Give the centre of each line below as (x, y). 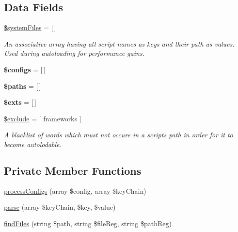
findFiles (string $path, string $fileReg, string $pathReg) (88, 223)
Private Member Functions (73, 170)
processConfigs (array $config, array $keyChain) (75, 191)
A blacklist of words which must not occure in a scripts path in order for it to (119, 135)
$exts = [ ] (20, 102)
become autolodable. (33, 144)
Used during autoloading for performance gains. (74, 53)
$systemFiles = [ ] (30, 27)
